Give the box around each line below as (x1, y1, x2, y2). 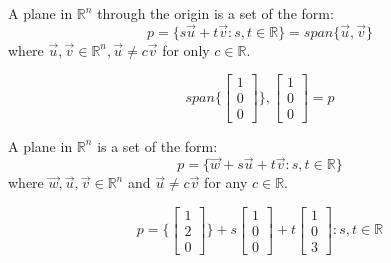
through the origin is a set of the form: (97, 3, 334, 23)
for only (162, 39, 210, 60)
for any (204, 172, 248, 193)
